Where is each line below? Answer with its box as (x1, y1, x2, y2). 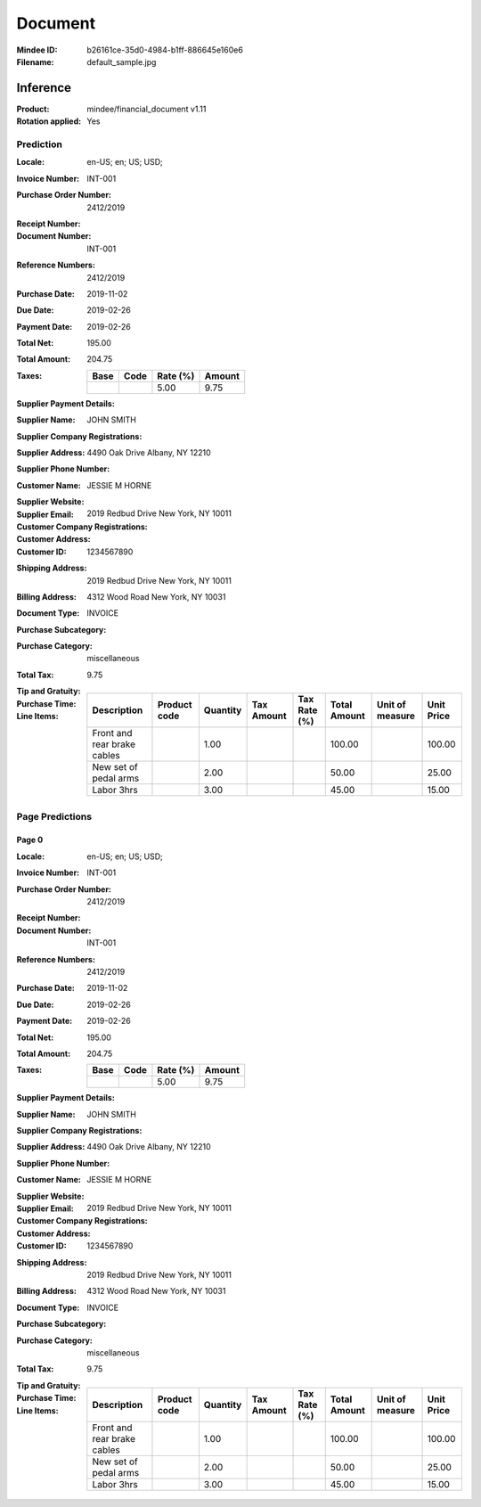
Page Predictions (16, 810, 93, 823)
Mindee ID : (16, 45, 58, 55)
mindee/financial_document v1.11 (86, 103, 207, 114)
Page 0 (16, 834, 44, 846)
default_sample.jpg (86, 56, 157, 67)
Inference (16, 80, 71, 95)
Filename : (16, 56, 54, 67)
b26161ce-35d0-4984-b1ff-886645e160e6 (86, 45, 244, 55)
